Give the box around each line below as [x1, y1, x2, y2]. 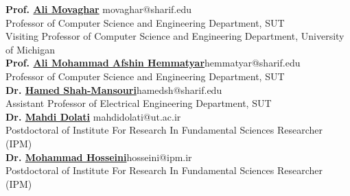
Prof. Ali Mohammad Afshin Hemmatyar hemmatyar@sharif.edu [5, 56, 301, 70]
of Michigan [5, 42, 55, 56]
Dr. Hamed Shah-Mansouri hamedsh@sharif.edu [5, 82, 222, 97]
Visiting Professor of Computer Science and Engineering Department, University [5, 29, 345, 43]
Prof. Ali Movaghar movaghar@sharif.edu [5, 2, 192, 16]
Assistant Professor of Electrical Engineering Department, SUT [5, 96, 272, 110]
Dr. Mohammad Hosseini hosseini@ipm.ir [5, 149, 192, 164]
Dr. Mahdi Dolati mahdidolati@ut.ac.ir [5, 109, 181, 123]
